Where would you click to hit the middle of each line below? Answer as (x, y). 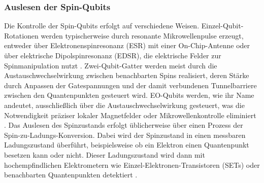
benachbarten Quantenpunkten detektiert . (71, 175)
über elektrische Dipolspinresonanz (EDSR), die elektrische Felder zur (113, 55)
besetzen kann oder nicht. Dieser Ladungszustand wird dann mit (105, 154)
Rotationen (21, 35)
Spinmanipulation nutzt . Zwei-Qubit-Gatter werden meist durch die (111, 65)
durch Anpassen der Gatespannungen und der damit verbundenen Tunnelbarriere (130, 85)
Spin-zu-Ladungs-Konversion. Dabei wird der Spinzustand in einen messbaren (125, 135)
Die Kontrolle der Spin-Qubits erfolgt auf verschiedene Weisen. (102, 26)
